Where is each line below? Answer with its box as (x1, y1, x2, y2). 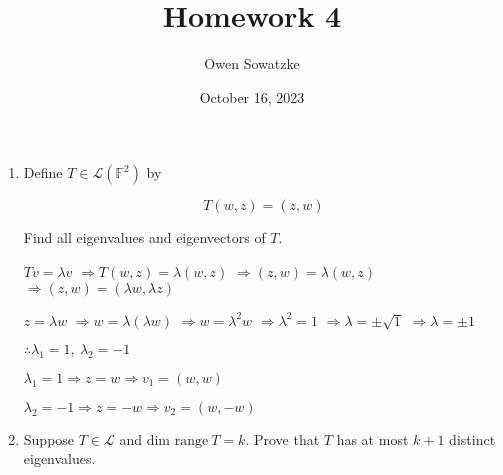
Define (23, 162, 63, 183)
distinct (449, 428, 496, 449)
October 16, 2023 (199, 86, 305, 107)
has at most (336, 428, 409, 449)
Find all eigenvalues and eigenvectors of (23, 227, 266, 248)
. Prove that (245, 428, 320, 449)
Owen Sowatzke (204, 53, 300, 74)
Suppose (23, 428, 75, 449)
